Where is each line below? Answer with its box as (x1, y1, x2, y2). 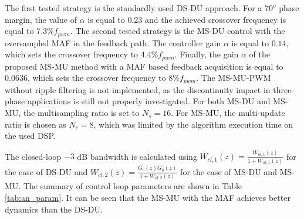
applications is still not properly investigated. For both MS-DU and (27, 95, 271, 107)
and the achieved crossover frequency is (144, 13, 286, 25)
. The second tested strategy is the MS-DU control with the (70, 25, 285, 37)
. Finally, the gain (174, 48, 239, 60)
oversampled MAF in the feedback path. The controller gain (5, 36, 221, 49)
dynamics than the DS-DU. (5, 203, 103, 215)
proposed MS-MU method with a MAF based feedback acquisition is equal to (5, 60, 283, 72)
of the (249, 48, 270, 60)
